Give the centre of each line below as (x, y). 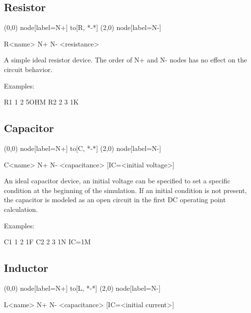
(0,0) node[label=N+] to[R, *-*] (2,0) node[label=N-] (83, 27)
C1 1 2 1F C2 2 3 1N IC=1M (47, 242)
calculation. (21, 209)
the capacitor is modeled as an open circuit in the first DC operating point (115, 200)
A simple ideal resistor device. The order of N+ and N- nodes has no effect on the (125, 60)
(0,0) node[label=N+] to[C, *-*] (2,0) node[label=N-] (83, 148)
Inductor (26, 268)
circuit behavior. (28, 69)
